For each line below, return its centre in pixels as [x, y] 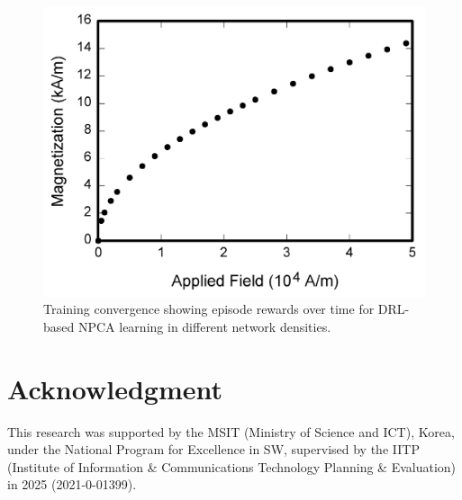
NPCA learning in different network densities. [204, 326]
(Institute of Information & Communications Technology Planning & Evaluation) [232, 466]
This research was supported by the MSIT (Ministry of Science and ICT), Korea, [231, 431]
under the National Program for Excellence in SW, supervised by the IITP [213, 449]
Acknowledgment [115, 388]
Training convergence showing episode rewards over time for [209, 309]
